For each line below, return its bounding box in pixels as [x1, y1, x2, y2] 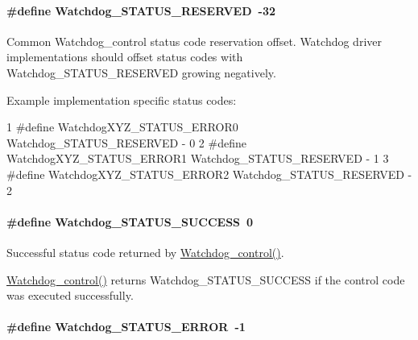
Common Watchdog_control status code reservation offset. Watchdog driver [6, 32, 382, 49]
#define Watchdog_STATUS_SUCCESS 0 [6, 213, 254, 230]
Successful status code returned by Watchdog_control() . [6, 243, 284, 260]
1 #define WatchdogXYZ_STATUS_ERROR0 [6, 118, 238, 135]
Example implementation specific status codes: [6, 91, 237, 108]
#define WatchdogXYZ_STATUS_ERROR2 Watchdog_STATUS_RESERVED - [6, 165, 412, 182]
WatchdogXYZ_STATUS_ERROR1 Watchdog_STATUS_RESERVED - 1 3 [6, 150, 389, 167]
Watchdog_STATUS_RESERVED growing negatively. [6, 64, 276, 81]
